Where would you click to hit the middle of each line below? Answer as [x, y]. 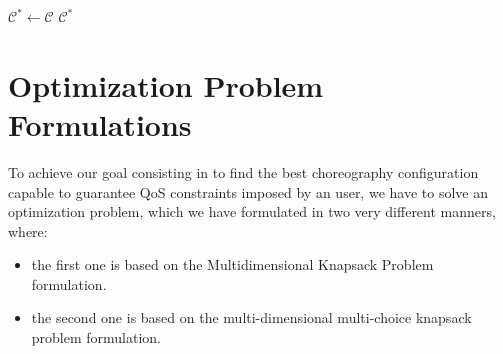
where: [28, 230]
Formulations [100, 123]
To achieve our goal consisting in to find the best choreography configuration [243, 171]
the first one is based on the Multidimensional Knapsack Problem [232, 264]
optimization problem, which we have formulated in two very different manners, [252, 211]
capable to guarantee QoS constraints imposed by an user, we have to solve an [248, 191]
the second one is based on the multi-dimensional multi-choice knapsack [251, 317]
